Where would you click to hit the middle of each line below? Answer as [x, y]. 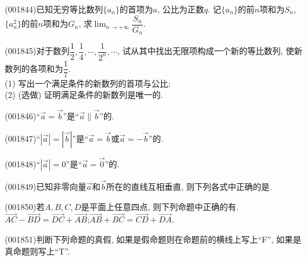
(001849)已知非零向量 [46, 187]
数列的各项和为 [34, 68]
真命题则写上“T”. [37, 251]
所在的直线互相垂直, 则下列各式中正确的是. [189, 187]
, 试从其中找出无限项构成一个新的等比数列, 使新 [210, 51]
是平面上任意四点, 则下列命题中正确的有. [160, 206]
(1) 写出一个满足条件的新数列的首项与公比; [88, 83]
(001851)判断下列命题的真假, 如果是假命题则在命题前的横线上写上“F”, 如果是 [153, 239]
